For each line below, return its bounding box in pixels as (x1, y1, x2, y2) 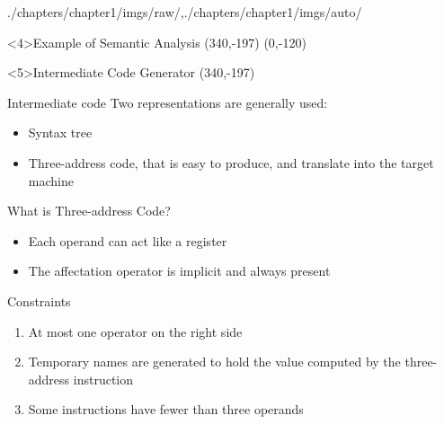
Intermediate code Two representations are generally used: (7, 93, 328, 111)
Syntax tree (28, 123, 93, 142)
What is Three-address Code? (7, 201, 171, 220)
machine (28, 171, 74, 190)
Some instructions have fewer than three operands (28, 400, 304, 419)
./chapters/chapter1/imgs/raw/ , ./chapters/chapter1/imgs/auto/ (7, 3, 362, 21)
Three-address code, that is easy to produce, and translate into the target (28, 153, 434, 172)
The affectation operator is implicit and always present (28, 261, 331, 280)
